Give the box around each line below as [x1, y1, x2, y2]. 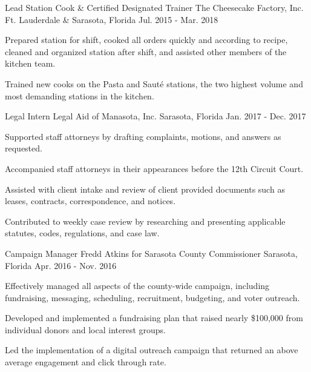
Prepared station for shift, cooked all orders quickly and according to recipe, [5, 33, 288, 46]
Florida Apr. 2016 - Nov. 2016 [5, 259, 117, 271]
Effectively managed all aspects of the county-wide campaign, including [5, 279, 270, 292]
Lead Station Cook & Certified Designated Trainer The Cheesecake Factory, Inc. [5, 1, 304, 13]
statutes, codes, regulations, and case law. [5, 227, 160, 239]
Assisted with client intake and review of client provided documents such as [5, 182, 285, 195]
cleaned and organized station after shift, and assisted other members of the [5, 45, 287, 58]
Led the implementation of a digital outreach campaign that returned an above [5, 344, 298, 356]
